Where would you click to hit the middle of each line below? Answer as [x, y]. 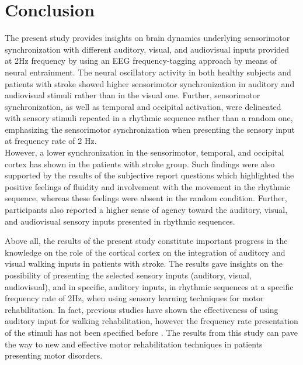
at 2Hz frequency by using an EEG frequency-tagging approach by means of [141, 61]
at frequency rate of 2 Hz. [51, 141]
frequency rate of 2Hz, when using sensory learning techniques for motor [134, 298]
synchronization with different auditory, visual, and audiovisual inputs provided [147, 49]
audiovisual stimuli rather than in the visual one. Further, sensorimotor [133, 95]
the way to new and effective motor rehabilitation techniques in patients [134, 344]
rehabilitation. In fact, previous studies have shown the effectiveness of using [142, 309]
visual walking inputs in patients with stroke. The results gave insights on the [144, 264]
